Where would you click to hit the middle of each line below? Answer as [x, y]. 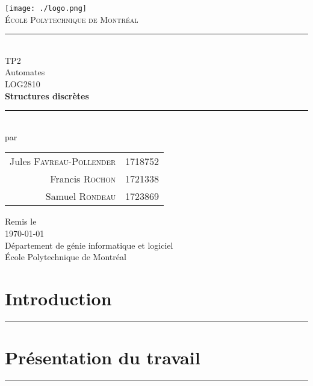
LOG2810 [23, 84]
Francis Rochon [83, 179]
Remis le [21, 221]
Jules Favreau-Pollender [63, 161]
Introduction [58, 298]
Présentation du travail [103, 357]
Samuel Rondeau [81, 196]
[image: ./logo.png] [46, 8]
